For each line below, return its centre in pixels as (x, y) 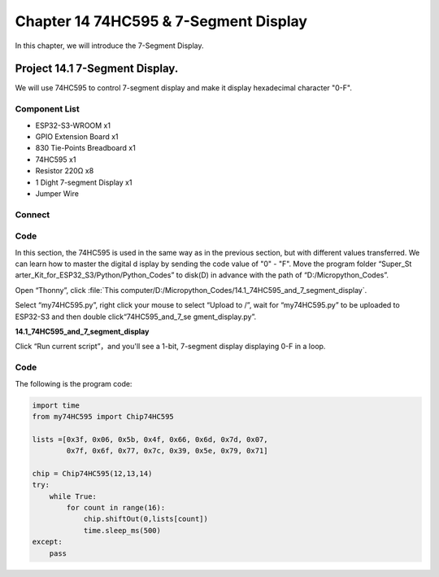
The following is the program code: (74, 383)
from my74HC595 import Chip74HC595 (103, 416)
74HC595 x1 (56, 160)
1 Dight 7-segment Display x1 (84, 182)
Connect (33, 214)
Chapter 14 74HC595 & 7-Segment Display (161, 21)
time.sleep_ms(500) (122, 530)
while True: (73, 496)
